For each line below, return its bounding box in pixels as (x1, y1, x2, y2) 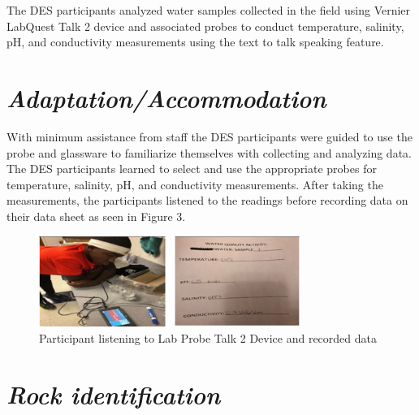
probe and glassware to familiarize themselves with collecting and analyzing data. (6, 144, 412, 161)
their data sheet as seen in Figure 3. (6, 207, 186, 224)
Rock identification (6, 377, 221, 411)
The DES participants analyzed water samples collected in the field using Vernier (6, 2, 411, 18)
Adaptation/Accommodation (6, 80, 326, 115)
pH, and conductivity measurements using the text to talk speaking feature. (6, 33, 384, 50)
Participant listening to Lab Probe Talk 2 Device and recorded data (39, 329, 377, 346)
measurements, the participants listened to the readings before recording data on (6, 192, 408, 209)
